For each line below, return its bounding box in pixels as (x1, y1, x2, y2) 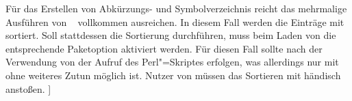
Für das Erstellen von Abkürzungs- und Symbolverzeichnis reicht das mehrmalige (5, 1, 347, 15)
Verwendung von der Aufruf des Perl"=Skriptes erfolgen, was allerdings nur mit (5, 55, 339, 69)
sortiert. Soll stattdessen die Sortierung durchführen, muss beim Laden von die (5, 28, 336, 42)
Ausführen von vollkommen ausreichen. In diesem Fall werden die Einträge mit (5, 14, 344, 29)
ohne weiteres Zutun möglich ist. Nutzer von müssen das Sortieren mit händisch (5, 68, 341, 82)
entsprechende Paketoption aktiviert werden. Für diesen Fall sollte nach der (5, 41, 323, 55)
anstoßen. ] (5, 81, 51, 96)
